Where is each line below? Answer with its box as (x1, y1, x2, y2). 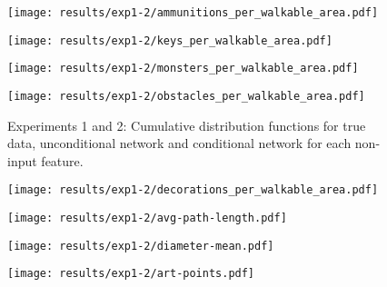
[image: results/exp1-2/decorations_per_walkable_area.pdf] (7, 183, 379, 197)
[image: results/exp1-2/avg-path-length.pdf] (7, 212, 287, 225)
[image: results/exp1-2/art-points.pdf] (7, 267, 255, 281)
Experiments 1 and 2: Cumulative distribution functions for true (7, 115, 366, 134)
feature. (41, 151, 84, 170)
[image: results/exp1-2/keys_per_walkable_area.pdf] (7, 34, 332, 47)
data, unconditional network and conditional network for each (7, 134, 352, 153)
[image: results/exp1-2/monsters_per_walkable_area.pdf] (7, 62, 359, 75)
